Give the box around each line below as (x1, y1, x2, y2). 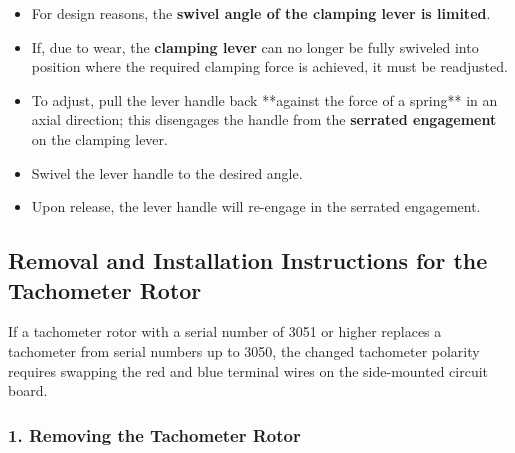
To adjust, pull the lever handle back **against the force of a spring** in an (31, 89, 498, 110)
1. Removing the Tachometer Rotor (8, 422, 301, 447)
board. (8, 380, 48, 401)
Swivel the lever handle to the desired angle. (31, 162, 303, 183)
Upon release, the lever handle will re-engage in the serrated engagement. (31, 196, 481, 217)
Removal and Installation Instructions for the (8, 245, 488, 276)
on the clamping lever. (31, 128, 168, 149)
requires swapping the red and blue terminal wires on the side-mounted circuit (8, 360, 489, 381)
